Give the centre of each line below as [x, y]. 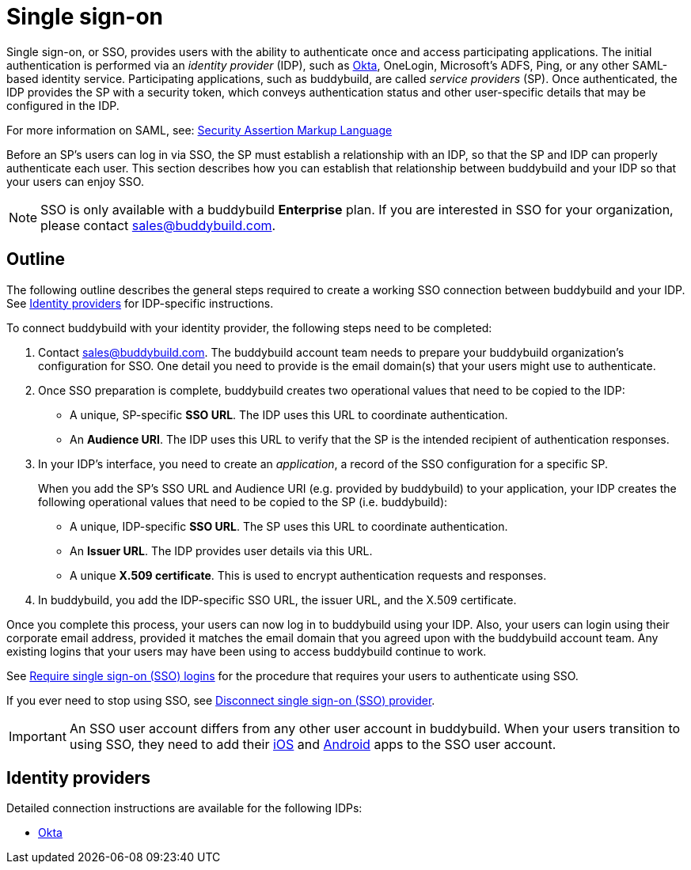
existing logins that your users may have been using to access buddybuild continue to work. [247, 651]
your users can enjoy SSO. [75, 181]
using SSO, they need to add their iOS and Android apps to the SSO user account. [313, 744]
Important [38, 736]
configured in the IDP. [63, 105]
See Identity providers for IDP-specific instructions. [140, 303]
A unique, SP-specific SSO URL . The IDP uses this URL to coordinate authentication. [289, 414]
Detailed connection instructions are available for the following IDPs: [184, 808]
